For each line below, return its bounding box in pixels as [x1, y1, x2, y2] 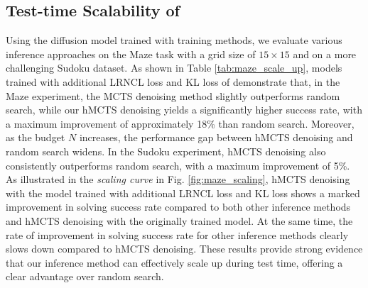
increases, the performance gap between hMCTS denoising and [79, 130, 353, 145]
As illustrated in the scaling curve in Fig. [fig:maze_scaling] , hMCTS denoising [6, 172, 350, 187]
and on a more [293, 46, 357, 61]
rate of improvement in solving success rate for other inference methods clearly [6, 227, 349, 242]
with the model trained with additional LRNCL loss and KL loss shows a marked [6, 185, 360, 200]
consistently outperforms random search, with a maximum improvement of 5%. [6, 157, 350, 172]
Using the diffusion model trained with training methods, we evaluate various [6, 33, 342, 48]
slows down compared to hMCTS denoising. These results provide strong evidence [6, 241, 363, 256]
